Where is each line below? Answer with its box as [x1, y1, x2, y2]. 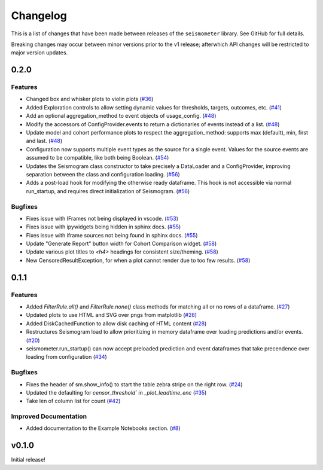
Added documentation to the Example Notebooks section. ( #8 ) [26, 425, 181, 432]
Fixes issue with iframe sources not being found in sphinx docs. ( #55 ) [26, 231, 198, 239]
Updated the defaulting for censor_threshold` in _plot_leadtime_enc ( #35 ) [26, 389, 207, 396]
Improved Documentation [11, 413, 87, 421]
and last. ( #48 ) [26, 138, 63, 145]
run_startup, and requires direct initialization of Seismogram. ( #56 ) [26, 187, 190, 194]
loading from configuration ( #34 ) [26, 353, 107, 361]
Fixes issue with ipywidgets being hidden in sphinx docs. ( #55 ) [26, 223, 181, 230]
